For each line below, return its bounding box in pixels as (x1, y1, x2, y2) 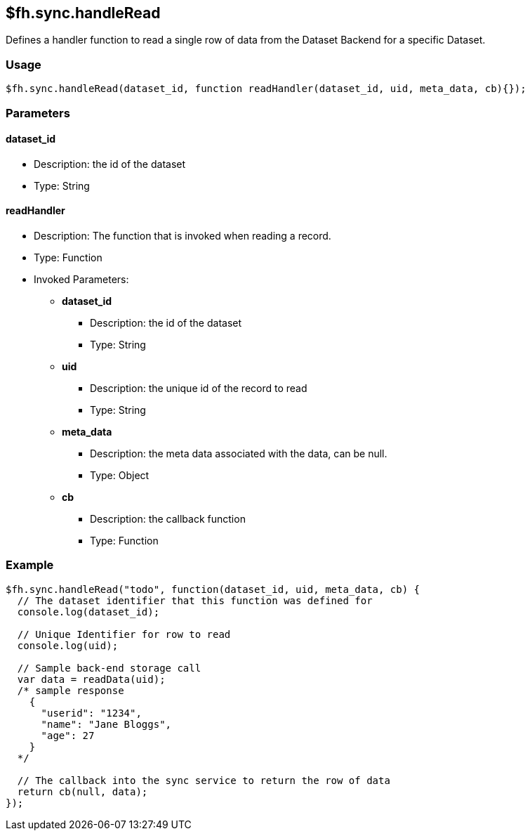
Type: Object (90, 469, 150, 481)
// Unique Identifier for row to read (17, 628, 231, 640)
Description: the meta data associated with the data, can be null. (90, 447, 387, 459)
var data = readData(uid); (17, 673, 166, 685)
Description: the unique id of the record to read (90, 381, 307, 394)
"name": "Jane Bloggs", (41, 718, 172, 730)
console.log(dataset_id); (17, 606, 160, 618)
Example (6, 558, 54, 573)
